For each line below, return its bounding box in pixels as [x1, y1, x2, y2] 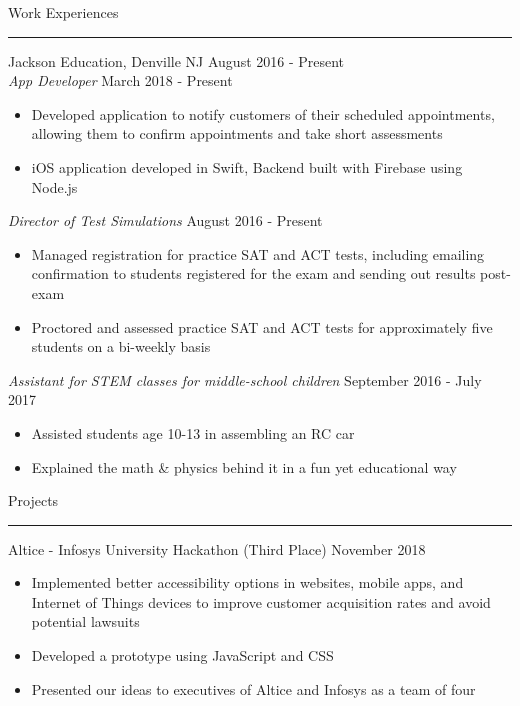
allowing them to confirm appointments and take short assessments [31, 123, 443, 144]
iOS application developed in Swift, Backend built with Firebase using [31, 156, 463, 177]
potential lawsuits [31, 611, 140, 632]
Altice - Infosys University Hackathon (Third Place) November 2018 [8, 538, 426, 559]
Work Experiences [8, 2, 119, 22]
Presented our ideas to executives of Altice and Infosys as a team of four [31, 678, 476, 699]
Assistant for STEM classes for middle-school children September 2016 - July [8, 369, 482, 390]
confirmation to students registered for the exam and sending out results [31, 263, 476, 284]
